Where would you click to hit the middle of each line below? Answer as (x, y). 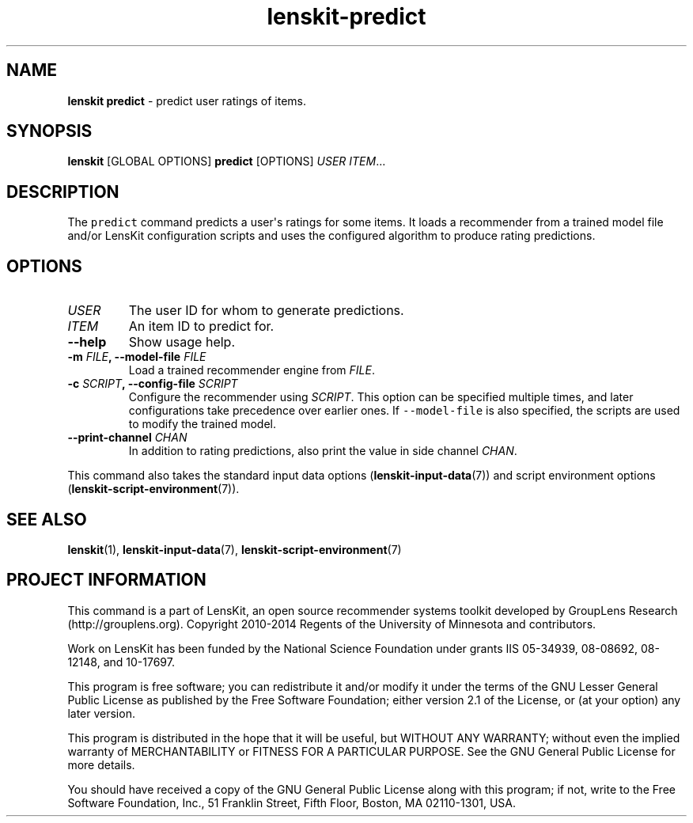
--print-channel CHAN (127, 438)
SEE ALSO (47, 519)
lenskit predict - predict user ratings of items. (187, 101)
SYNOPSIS (49, 131)
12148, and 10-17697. (121, 662)
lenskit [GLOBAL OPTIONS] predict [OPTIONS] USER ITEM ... (227, 161)
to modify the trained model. (203, 424)
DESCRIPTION (63, 192)
